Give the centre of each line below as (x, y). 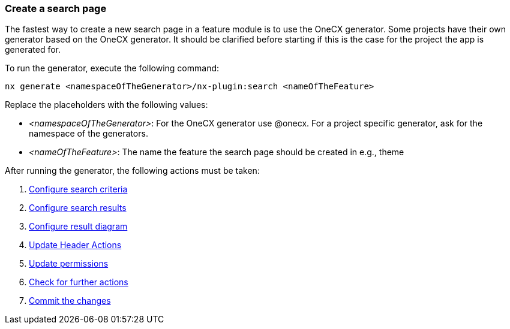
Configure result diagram (78, 227)
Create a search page (56, 8)
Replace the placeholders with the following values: (106, 105)
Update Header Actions (75, 245)
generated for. (33, 50)
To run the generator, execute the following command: (112, 68)
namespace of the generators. (88, 134)
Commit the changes (70, 301)
